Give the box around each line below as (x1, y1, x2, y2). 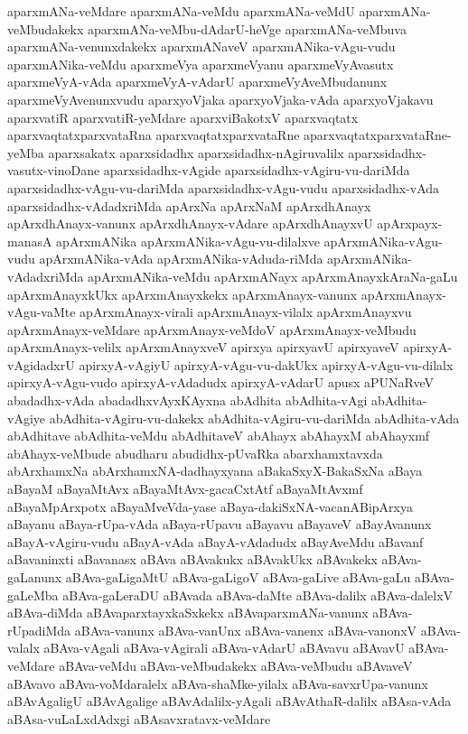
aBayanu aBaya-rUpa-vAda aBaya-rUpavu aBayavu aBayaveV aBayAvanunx (7, 515, 432, 534)
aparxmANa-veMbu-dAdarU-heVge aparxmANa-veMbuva (88, 19, 407, 38)
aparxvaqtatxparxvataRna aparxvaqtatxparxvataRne (7, 125, 300, 144)
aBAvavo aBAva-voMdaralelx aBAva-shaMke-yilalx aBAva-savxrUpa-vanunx (7, 674, 428, 692)
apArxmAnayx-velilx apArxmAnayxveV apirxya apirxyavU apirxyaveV (7, 338, 399, 357)
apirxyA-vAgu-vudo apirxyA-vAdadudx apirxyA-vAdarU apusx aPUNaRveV (7, 373, 435, 392)
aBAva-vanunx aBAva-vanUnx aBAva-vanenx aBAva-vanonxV (74, 620, 417, 639)
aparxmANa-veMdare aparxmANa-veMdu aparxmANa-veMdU (7, 2, 355, 20)
